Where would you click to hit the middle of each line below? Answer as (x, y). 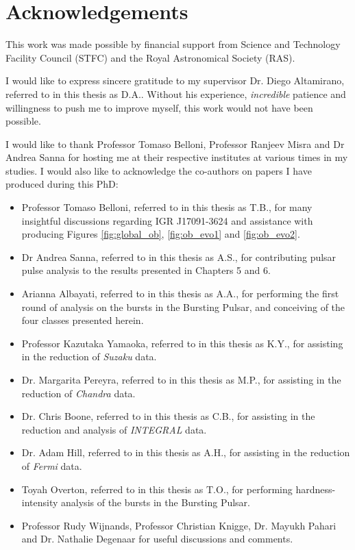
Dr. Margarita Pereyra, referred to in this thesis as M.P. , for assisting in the (181, 379)
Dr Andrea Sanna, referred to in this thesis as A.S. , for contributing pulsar (179, 257)
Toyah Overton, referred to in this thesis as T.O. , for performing (157, 489)
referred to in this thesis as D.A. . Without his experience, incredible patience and (176, 93)
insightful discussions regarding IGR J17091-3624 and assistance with (167, 220)
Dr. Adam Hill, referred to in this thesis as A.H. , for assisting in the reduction (186, 452)
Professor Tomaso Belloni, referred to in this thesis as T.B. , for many (167, 207)
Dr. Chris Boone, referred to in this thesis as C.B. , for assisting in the (168, 416)
